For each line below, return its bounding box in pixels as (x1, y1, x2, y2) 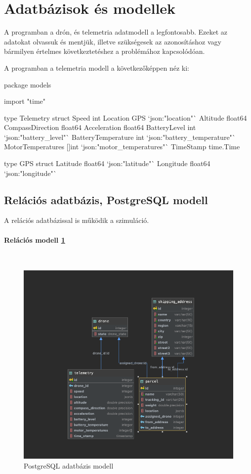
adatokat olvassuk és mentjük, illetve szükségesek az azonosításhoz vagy (4, 36, 221, 46)
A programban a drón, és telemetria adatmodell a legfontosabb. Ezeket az (4, 27, 227, 37)
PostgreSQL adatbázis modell (24, 460, 114, 471)
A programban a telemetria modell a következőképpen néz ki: (4, 62, 189, 73)
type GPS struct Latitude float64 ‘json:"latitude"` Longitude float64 (4, 158, 210, 169)
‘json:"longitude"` (4, 168, 57, 178)
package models (4, 79, 51, 89)
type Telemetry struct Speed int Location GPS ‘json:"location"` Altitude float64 (4, 112, 247, 123)
